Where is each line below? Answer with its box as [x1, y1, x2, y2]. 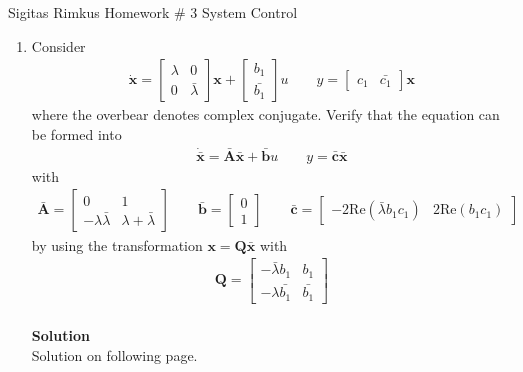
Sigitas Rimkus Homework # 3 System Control [8, 2, 298, 22]
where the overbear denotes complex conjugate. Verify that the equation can [31, 104, 500, 125]
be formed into [31, 123, 122, 144]
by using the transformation [31, 234, 203, 255]
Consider [31, 35, 86, 56]
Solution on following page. [31, 344, 198, 365]
